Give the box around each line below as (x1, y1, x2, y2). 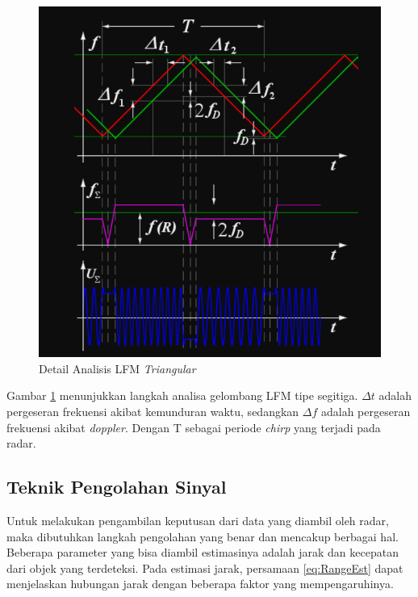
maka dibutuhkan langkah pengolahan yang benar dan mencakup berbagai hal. (6, 528, 399, 544)
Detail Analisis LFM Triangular (39, 359, 196, 376)
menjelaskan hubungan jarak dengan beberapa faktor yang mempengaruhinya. (6, 575, 394, 592)
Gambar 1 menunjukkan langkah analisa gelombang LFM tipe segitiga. (6, 387, 358, 404)
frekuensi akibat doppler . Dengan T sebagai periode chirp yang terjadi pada (6, 418, 381, 435)
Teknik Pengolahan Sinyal (6, 474, 227, 499)
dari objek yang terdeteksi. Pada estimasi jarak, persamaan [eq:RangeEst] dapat (6, 559, 403, 576)
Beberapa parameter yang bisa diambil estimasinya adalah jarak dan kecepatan (6, 544, 399, 561)
